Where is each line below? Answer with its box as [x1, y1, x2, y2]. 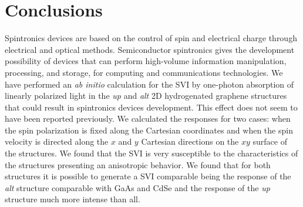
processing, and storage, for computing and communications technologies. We [5, 66, 283, 78]
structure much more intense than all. [5, 193, 140, 205]
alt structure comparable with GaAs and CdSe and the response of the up [5, 181, 270, 193]
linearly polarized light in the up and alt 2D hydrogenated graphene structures [5, 89, 287, 102]
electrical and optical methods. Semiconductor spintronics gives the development [5, 43, 295, 55]
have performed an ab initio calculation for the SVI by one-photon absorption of [5, 78, 294, 90]
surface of [253, 135, 287, 148]
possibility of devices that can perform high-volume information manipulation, [5, 55, 287, 67]
